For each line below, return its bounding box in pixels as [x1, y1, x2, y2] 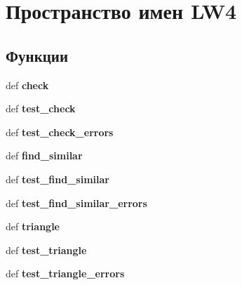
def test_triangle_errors [6, 266, 125, 281]
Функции [6, 44, 69, 66]
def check [6, 77, 49, 92]
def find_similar [6, 148, 83, 163]
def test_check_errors [6, 124, 114, 139]
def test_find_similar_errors [6, 195, 147, 210]
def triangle [6, 219, 60, 234]
